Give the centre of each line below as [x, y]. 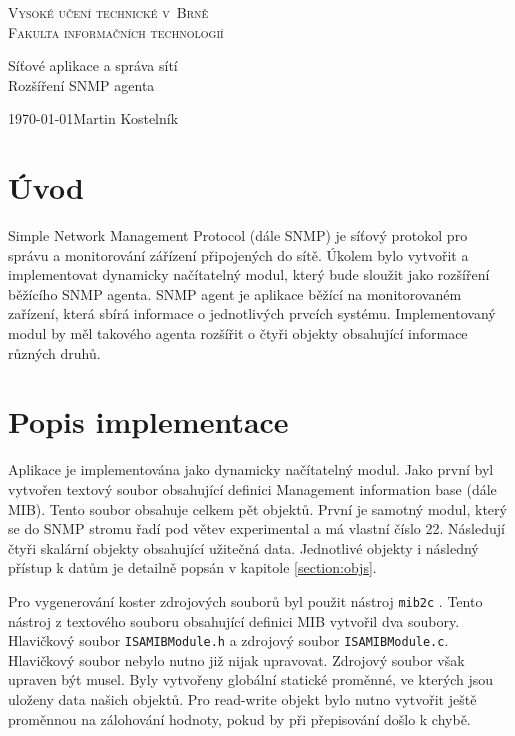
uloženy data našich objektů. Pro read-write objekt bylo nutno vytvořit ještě [242, 699]
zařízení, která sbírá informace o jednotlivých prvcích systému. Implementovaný [252, 313]
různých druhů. [54, 352]
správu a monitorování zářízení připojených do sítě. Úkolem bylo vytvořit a [238, 254]
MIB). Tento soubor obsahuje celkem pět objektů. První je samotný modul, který [257, 508]
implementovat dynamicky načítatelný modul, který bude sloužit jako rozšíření [249, 274]
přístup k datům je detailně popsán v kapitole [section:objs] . [192, 567]
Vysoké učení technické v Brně [108, 12]
